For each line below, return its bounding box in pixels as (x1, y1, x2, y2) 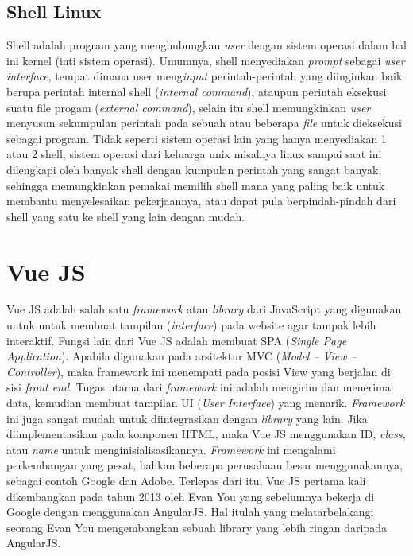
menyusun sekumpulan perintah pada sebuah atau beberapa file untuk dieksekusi (6, 115, 402, 131)
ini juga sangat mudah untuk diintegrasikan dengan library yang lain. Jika (6, 410, 368, 426)
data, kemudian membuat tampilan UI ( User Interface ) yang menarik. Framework (6, 395, 405, 411)
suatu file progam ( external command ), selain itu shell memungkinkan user (6, 99, 371, 115)
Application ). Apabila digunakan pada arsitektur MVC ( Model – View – (6, 348, 357, 364)
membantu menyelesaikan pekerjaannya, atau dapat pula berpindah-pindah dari (6, 192, 396, 209)
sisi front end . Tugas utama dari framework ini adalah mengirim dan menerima (6, 379, 391, 395)
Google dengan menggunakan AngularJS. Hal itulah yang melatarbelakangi (6, 504, 374, 520)
